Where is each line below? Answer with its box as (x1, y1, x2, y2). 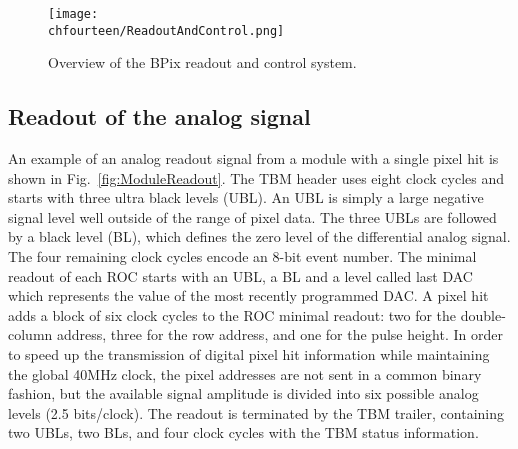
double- (460, 304, 506, 325)
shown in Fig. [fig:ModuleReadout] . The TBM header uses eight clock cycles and (8, 167, 504, 188)
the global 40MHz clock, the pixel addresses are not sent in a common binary (8, 363, 482, 384)
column (8, 324, 53, 345)
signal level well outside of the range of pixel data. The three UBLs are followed (8, 206, 497, 227)
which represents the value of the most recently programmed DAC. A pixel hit (8, 285, 489, 306)
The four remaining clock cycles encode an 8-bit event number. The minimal (8, 246, 477, 267)
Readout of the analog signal (8, 101, 311, 132)
